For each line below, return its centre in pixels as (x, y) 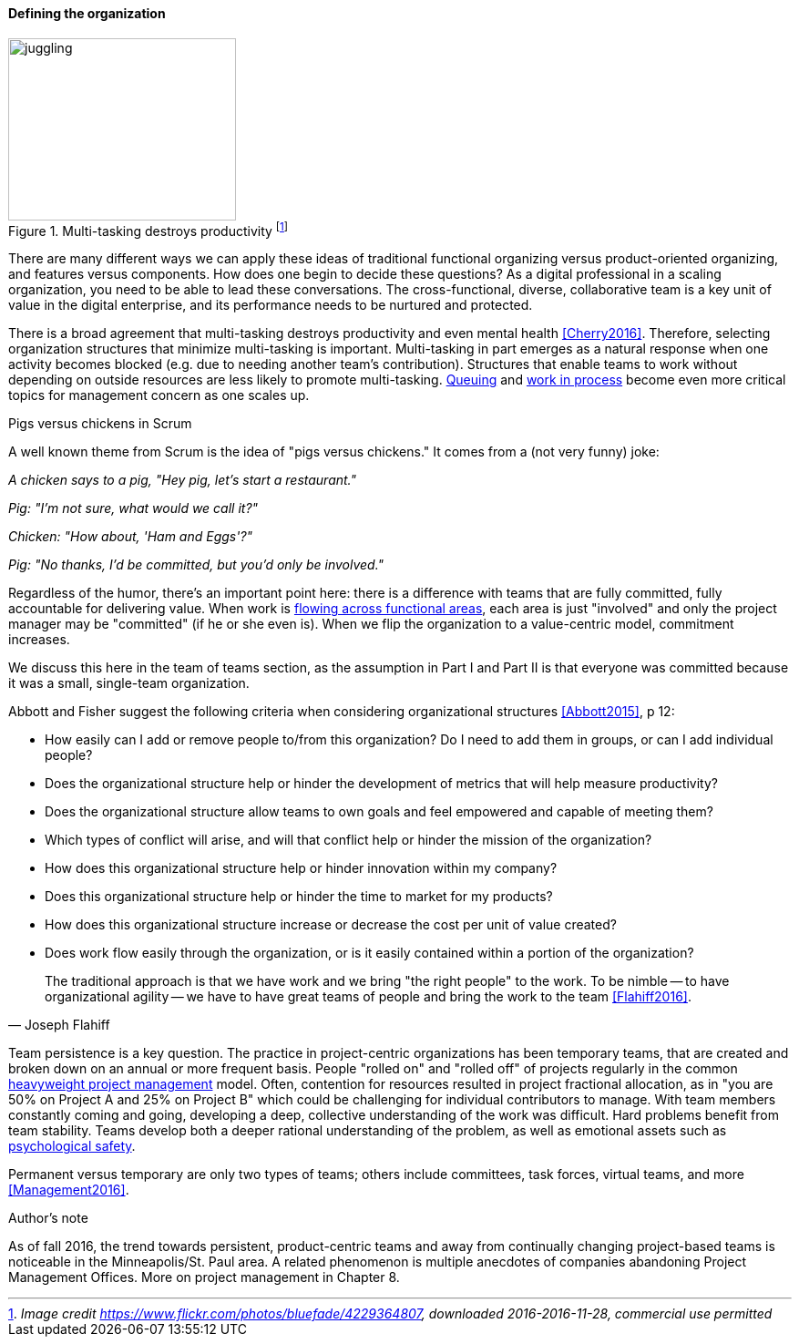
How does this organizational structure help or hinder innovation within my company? (301, 868)
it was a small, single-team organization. (129, 683)
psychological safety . (72, 1146)
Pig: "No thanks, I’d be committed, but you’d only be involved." (196, 565)
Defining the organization (87, 13)
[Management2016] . (69, 1190)
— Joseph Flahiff (59, 1025)
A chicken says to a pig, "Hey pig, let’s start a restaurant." (183, 480)
